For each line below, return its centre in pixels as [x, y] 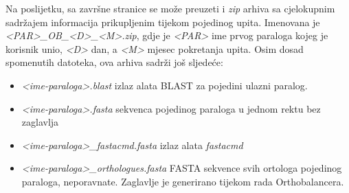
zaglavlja [40, 122]
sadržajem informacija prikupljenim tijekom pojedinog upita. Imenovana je [163, 22]
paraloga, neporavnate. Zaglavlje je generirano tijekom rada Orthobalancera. [183, 181]
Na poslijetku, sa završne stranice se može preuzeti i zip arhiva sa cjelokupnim [170, 8]
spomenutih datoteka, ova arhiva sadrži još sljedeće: [114, 62]
